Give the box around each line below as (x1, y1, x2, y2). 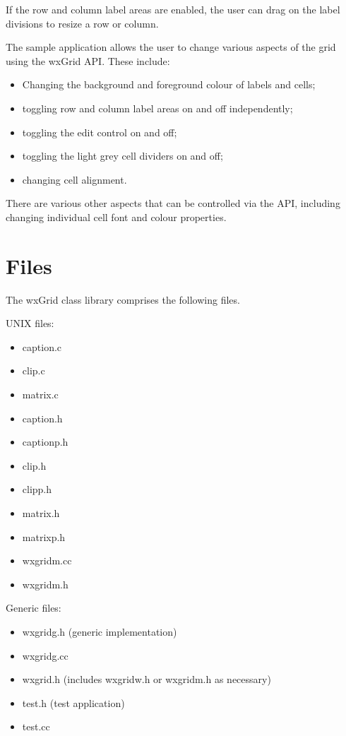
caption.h (22, 410, 63, 425)
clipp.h (22, 482, 52, 497)
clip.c (22, 363, 45, 378)
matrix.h (22, 506, 60, 520)
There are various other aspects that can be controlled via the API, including (6, 196, 340, 210)
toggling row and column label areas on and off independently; (22, 100, 293, 115)
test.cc (22, 719, 50, 734)
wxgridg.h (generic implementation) (22, 624, 177, 639)
